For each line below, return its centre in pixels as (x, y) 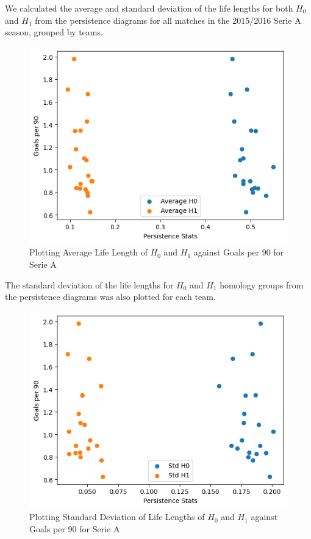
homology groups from (262, 284)
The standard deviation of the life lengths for (89, 284)
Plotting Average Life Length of (88, 252)
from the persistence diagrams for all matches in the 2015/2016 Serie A (168, 20)
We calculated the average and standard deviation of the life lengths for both (149, 8)
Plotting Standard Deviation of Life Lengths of (117, 517)
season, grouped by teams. (54, 32)
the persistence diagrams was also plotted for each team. (110, 297)
